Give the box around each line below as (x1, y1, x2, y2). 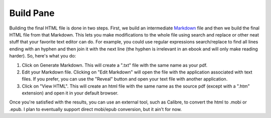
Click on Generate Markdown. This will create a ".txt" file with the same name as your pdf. (22, 62, 208, 68)
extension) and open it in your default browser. (22, 90, 119, 96)
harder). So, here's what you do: (9, 53, 76, 59)
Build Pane (9, 7, 55, 18)
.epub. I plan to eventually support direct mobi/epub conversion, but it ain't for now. (9, 106, 182, 112)
